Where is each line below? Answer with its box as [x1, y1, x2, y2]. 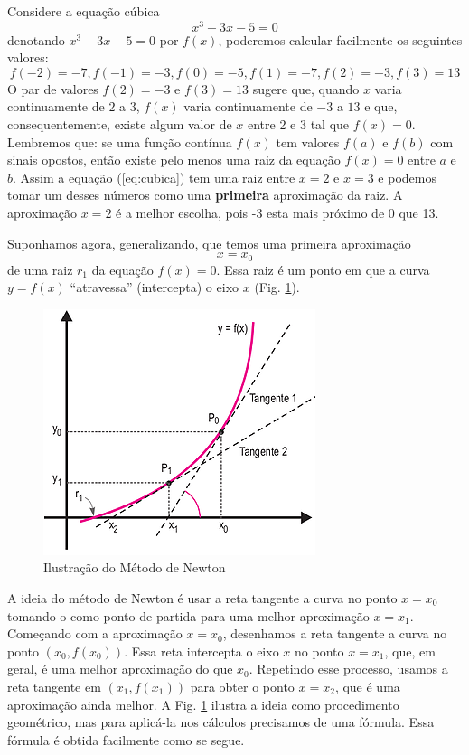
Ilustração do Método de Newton [43, 558, 226, 577]
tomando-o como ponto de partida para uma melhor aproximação [7, 606, 370, 625]
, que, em [384, 641, 436, 660]
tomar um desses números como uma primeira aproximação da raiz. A [7, 185, 403, 204]
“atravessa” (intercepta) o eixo [70, 278, 239, 297]
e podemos [378, 167, 436, 186]
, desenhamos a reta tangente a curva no [222, 624, 447, 643]
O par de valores [7, 79, 98, 98]
